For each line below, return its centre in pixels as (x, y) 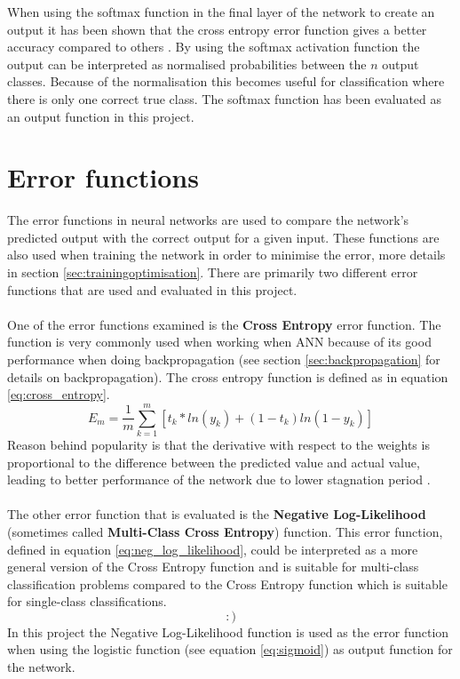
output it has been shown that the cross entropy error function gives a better (217, 29)
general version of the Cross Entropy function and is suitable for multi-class (213, 567)
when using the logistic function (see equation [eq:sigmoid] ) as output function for (230, 649)
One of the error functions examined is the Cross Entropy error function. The (224, 324)
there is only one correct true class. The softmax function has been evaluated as (225, 98)
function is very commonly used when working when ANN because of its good (219, 342)
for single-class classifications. (87, 601)
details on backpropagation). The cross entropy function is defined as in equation (228, 376)
